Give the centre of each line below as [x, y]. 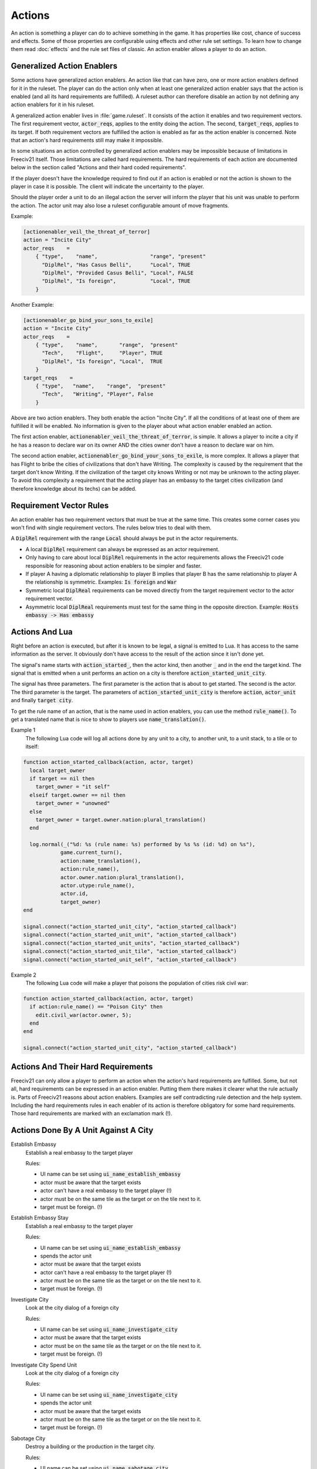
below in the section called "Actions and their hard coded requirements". [98, 167]
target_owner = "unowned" [73, 803]
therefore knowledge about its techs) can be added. [74, 488]
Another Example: [32, 304]
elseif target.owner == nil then [77, 795]
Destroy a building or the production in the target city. [90, 1447]
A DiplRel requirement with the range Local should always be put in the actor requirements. [124, 538]
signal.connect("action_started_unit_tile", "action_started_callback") [130, 951]
